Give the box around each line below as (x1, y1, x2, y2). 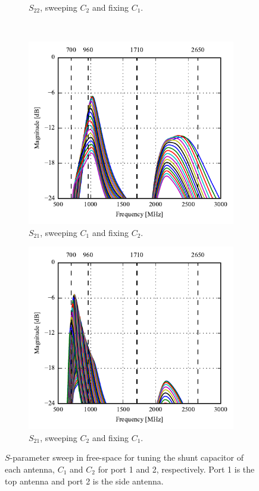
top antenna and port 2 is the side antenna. (5, 474, 164, 487)
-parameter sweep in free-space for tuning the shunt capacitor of (10, 451, 244, 464)
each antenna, (5, 462, 55, 475)
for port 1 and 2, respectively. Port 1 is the (98, 462, 255, 475)
